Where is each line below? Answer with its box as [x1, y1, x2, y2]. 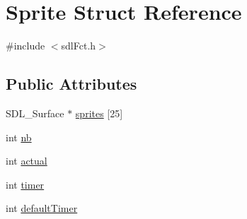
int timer [6, 177, 45, 191]
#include [6, 38, 45, 53]
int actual [6, 153, 47, 168]
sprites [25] [75, 105, 123, 120]
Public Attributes [6, 73, 137, 95]
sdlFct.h [61, 38, 96, 53]
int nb [6, 129, 32, 144]
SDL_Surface [6, 105, 64, 120]
